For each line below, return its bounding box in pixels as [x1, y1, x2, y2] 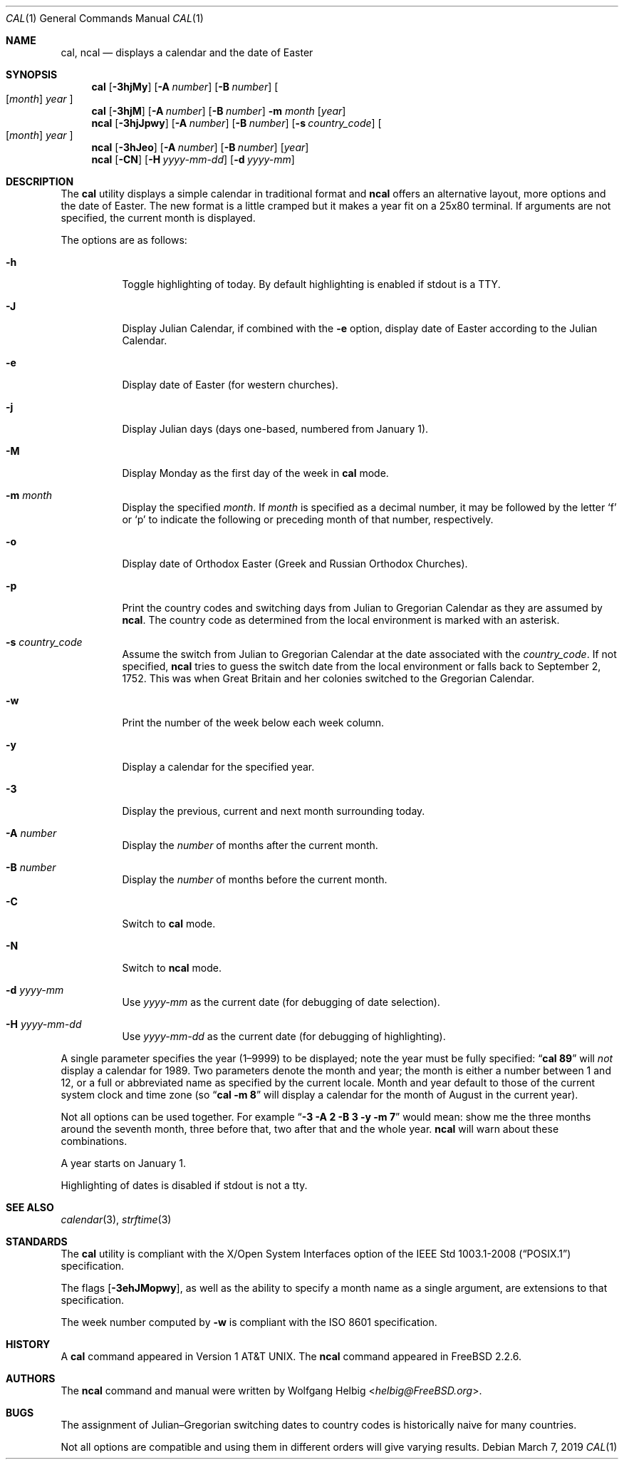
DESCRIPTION [6, 175, 74, 187]
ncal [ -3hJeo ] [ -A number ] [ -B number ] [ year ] [91, 141, 309, 153]
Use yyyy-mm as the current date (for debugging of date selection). [122, 996, 440, 1008]
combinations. [61, 1135, 128, 1147]
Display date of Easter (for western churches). [122, 379, 338, 391]
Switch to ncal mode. [122, 962, 222, 974]
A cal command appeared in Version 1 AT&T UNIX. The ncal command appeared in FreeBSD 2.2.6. [61, 1350, 521, 1362]
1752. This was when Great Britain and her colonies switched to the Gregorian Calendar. [122, 672, 534, 684]
